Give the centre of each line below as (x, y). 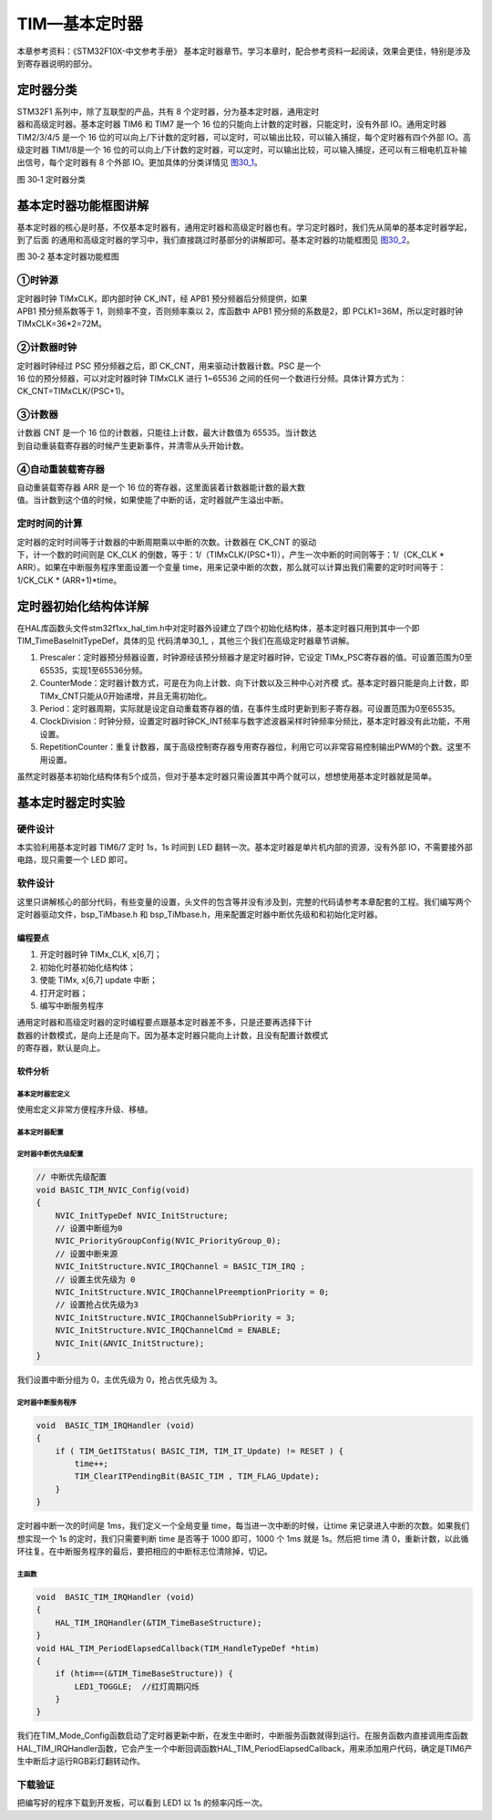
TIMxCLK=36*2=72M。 (61, 324)
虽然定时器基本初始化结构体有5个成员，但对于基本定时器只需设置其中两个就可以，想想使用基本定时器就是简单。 (227, 776)
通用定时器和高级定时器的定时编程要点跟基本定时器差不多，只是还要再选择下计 (164, 1023)
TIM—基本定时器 (80, 24)
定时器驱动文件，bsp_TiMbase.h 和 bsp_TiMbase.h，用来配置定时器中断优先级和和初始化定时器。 (200, 914)
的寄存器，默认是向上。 (61, 1048)
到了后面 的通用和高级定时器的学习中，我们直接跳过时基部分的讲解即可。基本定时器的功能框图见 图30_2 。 (215, 240)
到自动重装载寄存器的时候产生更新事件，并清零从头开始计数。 (133, 445)
